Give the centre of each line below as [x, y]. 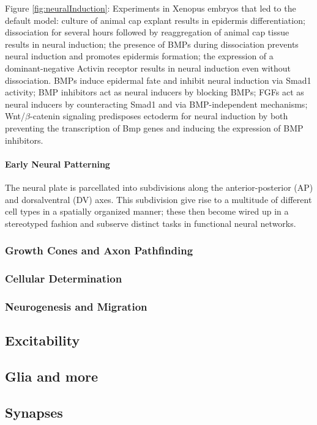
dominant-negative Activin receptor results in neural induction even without [148, 68]
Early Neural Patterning [58, 164]
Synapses [34, 412]
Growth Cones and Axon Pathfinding [99, 250]
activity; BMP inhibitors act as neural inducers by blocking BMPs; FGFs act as [155, 92]
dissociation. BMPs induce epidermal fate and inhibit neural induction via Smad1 [158, 80]
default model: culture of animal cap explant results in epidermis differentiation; [155, 20]
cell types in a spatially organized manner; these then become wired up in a [147, 211]
